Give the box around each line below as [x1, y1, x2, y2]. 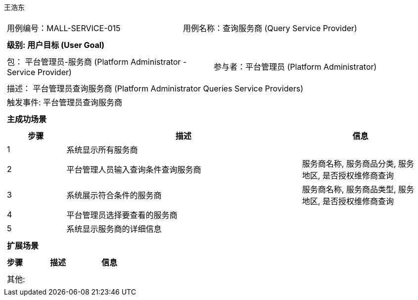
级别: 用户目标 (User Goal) [7, 40, 105, 50]
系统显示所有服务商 [66, 145, 138, 155]
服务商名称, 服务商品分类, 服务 [302, 159, 415, 169]
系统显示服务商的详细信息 [66, 224, 162, 234]
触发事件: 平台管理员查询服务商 [7, 97, 123, 107]
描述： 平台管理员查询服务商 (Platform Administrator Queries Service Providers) [7, 84, 304, 93]
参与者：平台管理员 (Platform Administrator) [213, 62, 377, 72]
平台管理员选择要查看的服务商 [66, 210, 178, 220]
